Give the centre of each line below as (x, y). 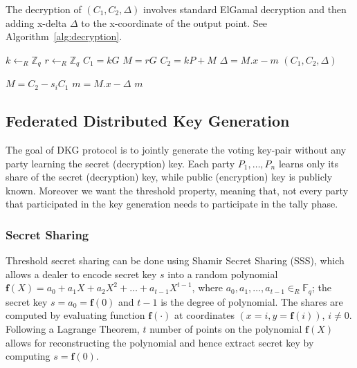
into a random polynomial (223, 274)
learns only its (309, 163)
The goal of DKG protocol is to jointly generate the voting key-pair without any (176, 150)
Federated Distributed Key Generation (148, 121)
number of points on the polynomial (226, 329)
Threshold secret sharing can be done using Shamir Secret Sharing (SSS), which (175, 260)
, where (207, 287)
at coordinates (204, 315)
